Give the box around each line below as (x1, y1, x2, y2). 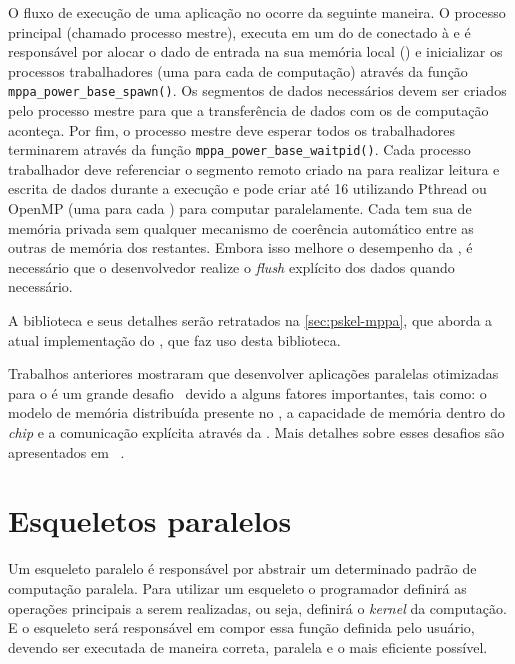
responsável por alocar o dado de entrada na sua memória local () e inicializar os (8, 41, 503, 62)
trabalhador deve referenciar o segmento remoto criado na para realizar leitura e (8, 158, 500, 179)
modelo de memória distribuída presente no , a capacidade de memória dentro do (8, 402, 505, 423)
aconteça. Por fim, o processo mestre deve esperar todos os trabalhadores (8, 119, 456, 140)
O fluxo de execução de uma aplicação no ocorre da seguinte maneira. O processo (8, 2, 506, 22)
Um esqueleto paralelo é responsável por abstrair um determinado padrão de (8, 558, 477, 579)
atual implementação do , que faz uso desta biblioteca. (8, 329, 341, 350)
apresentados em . (8, 441, 125, 462)
